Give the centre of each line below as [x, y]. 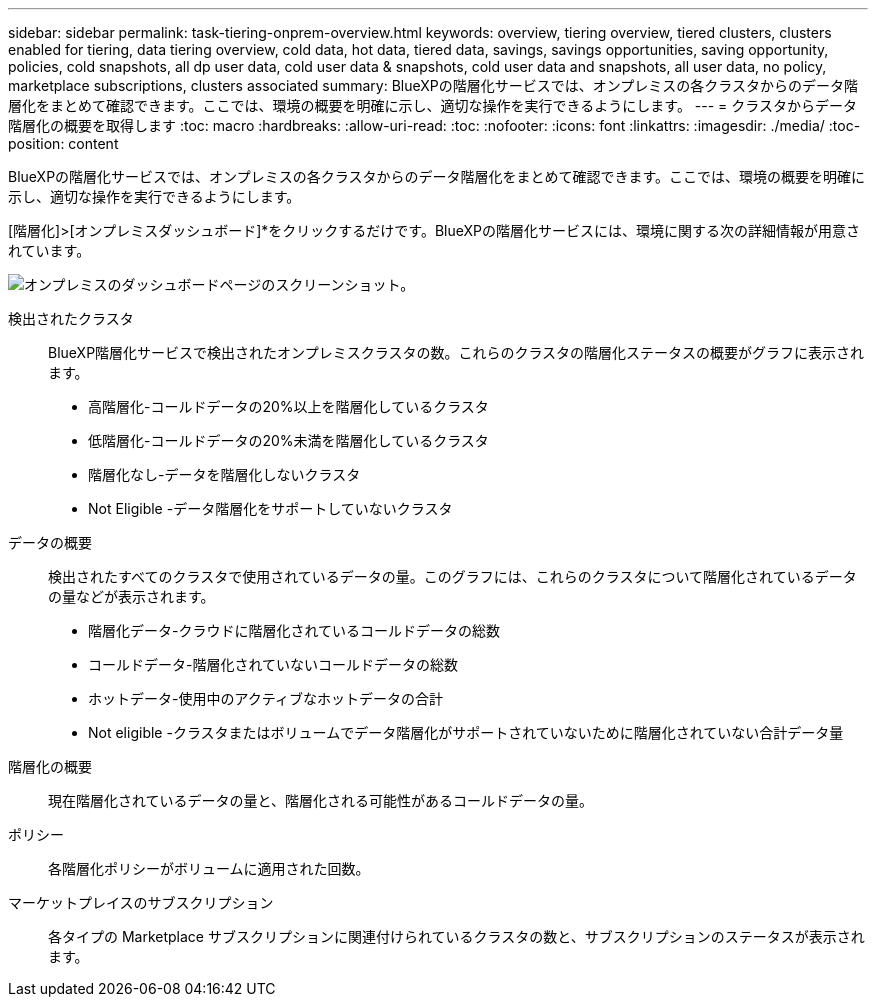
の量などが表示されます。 [131, 596]
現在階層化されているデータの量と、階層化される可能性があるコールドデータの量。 [321, 800]
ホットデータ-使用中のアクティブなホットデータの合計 [265, 698]
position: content [63, 143]
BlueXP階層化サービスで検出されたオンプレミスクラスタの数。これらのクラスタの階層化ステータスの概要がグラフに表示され [456, 352]
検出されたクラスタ [71, 318]
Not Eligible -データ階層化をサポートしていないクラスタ [270, 508]
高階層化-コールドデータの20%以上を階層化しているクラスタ [288, 406]
